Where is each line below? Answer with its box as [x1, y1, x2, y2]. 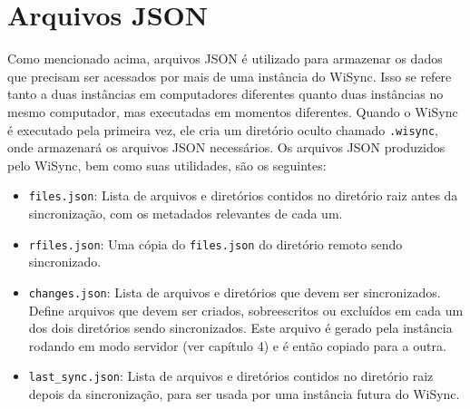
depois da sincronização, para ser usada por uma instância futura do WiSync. [28, 384, 460, 403]
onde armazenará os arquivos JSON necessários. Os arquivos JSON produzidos [7, 138, 446, 157]
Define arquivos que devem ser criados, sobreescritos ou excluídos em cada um [28, 300, 464, 319]
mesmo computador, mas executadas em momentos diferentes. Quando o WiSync [7, 102, 458, 121]
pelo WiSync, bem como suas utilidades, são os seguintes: [7, 155, 327, 174]
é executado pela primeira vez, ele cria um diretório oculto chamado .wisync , [7, 120, 438, 139]
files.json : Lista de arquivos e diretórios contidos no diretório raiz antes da [28, 186, 458, 205]
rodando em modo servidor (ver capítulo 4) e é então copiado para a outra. [28, 336, 446, 355]
